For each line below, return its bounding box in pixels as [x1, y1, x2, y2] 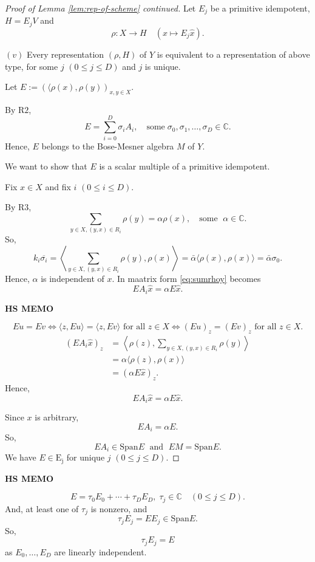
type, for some [5, 60, 58, 72]
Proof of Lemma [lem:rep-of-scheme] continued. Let [5, 2, 196, 14]
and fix [45, 180, 71, 193]
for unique [66, 451, 105, 464]
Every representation [26, 47, 104, 60]
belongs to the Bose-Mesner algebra [41, 139, 174, 152]
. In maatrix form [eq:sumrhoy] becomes [112, 272, 261, 285]
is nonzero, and [90, 502, 147, 515]
